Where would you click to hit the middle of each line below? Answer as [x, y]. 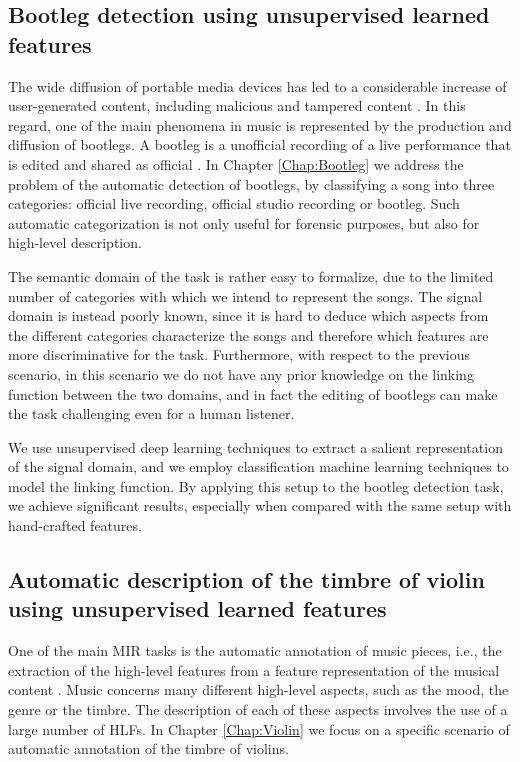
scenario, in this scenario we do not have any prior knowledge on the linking [241, 373]
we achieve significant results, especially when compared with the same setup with [260, 505]
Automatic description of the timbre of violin [246, 579]
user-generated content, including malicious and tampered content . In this [237, 105]
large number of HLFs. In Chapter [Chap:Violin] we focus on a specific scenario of [259, 728]
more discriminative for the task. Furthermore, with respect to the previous [239, 354]
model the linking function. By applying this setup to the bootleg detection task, [256, 485]
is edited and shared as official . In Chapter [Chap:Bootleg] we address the [236, 163]
